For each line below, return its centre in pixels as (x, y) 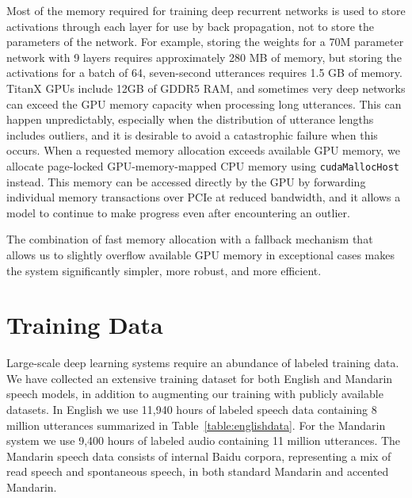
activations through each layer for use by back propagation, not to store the (190, 26)
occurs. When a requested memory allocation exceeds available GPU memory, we (203, 150)
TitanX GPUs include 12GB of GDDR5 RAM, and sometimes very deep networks (206, 88)
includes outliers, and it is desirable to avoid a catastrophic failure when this (192, 134)
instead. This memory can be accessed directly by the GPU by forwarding (186, 181)
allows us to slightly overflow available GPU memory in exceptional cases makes (200, 254)
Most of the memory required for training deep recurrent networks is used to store (206, 10)
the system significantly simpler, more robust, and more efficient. (164, 270)
